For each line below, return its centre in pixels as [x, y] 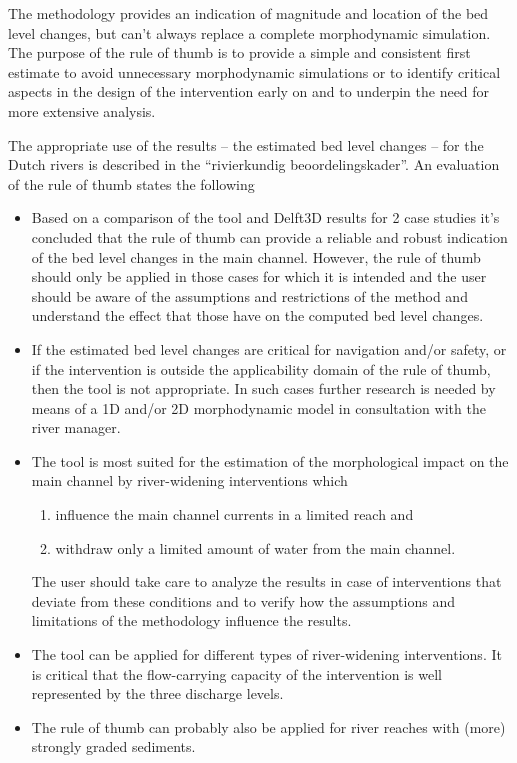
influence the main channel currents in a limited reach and [234, 514]
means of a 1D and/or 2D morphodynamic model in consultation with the [258, 407]
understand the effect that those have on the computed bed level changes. [257, 315]
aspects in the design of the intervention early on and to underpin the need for [249, 91]
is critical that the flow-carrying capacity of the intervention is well [236, 673]
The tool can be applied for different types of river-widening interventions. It [266, 654]
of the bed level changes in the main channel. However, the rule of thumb [256, 256]
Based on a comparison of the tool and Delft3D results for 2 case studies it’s [265, 217]
